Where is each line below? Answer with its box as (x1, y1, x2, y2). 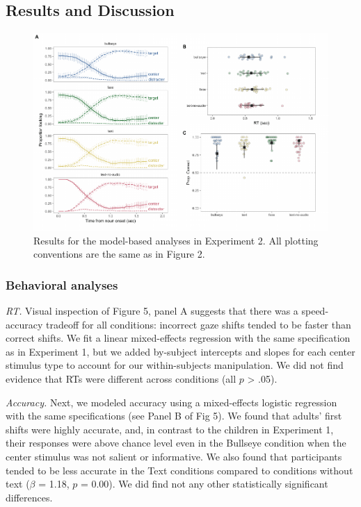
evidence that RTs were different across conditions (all (6, 372, 236, 385)
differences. (6, 490, 53, 504)
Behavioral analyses (6, 276, 118, 293)
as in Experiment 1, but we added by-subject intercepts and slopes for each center (6, 344, 355, 358)
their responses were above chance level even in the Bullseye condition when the (6, 435, 346, 450)
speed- (301, 304, 329, 318)
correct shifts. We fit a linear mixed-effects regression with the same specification (6, 331, 351, 345)
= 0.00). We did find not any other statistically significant (80, 476, 328, 491)
